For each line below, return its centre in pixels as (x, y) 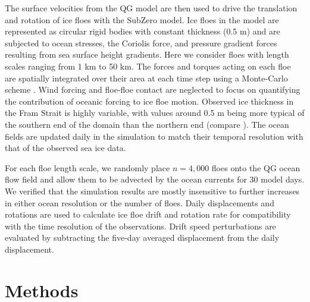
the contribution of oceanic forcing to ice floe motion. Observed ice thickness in (149, 101)
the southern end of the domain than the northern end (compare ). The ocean (147, 124)
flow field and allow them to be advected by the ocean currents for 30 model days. (155, 179)
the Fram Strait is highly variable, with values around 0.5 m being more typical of (155, 113)
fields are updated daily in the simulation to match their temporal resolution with (154, 136)
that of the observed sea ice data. (65, 148)
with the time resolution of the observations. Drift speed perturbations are (140, 226)
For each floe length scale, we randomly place (87, 167)
